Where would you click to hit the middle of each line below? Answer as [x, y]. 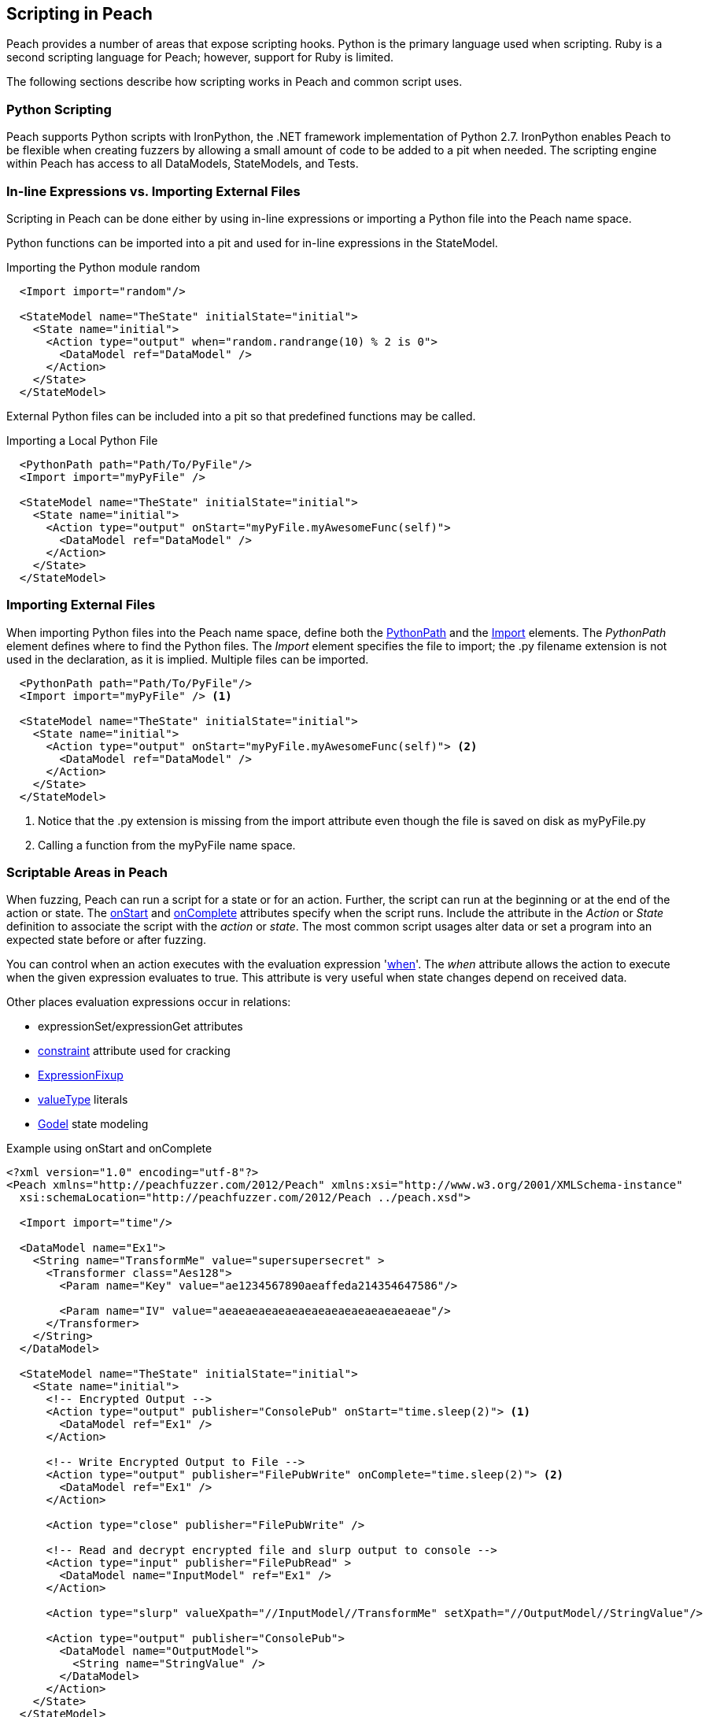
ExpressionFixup [81, 1075]
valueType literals [83, 1100]
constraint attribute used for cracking [134, 1051]
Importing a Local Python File [82, 440]
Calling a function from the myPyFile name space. [167, 845]
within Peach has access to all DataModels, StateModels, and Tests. [183, 164]
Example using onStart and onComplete [109, 1149]
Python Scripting [59, 109]
